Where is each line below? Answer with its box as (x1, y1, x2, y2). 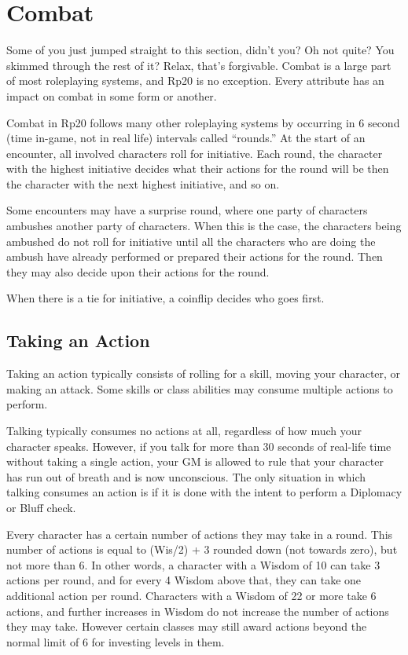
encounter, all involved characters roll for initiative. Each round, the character (6, 145, 383, 161)
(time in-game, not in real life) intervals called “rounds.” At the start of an (6, 130, 366, 146)
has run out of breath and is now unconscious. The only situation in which (6, 468, 366, 485)
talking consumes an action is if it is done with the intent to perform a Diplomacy (6, 484, 402, 500)
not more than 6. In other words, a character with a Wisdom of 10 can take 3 (6, 556, 380, 573)
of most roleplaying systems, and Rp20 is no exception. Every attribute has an (6, 72, 384, 89)
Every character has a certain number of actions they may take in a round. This (6, 525, 393, 542)
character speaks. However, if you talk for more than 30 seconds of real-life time (6, 437, 391, 454)
